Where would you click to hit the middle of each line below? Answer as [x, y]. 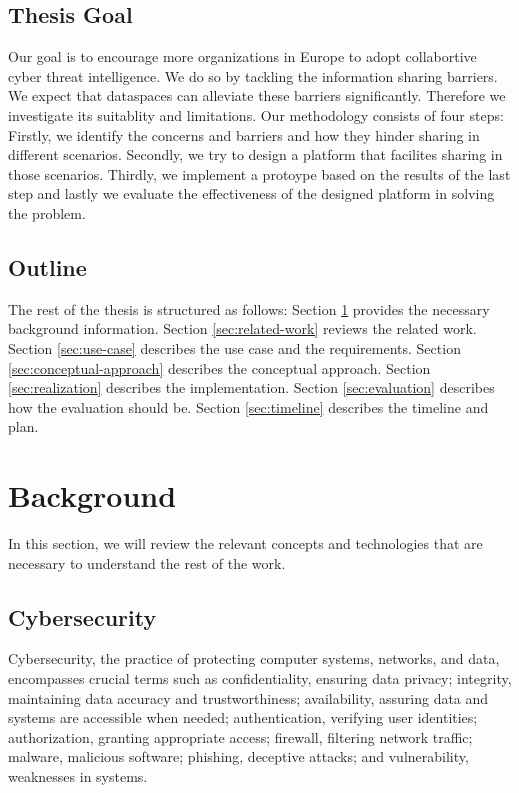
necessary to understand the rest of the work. [147, 562]
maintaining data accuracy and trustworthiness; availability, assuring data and [248, 697]
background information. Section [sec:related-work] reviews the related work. [242, 328]
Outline [47, 266]
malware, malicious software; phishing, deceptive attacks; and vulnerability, [238, 756]
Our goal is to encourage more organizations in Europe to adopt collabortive [242, 56]
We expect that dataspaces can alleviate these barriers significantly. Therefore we [257, 95]
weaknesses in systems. [78, 775]
